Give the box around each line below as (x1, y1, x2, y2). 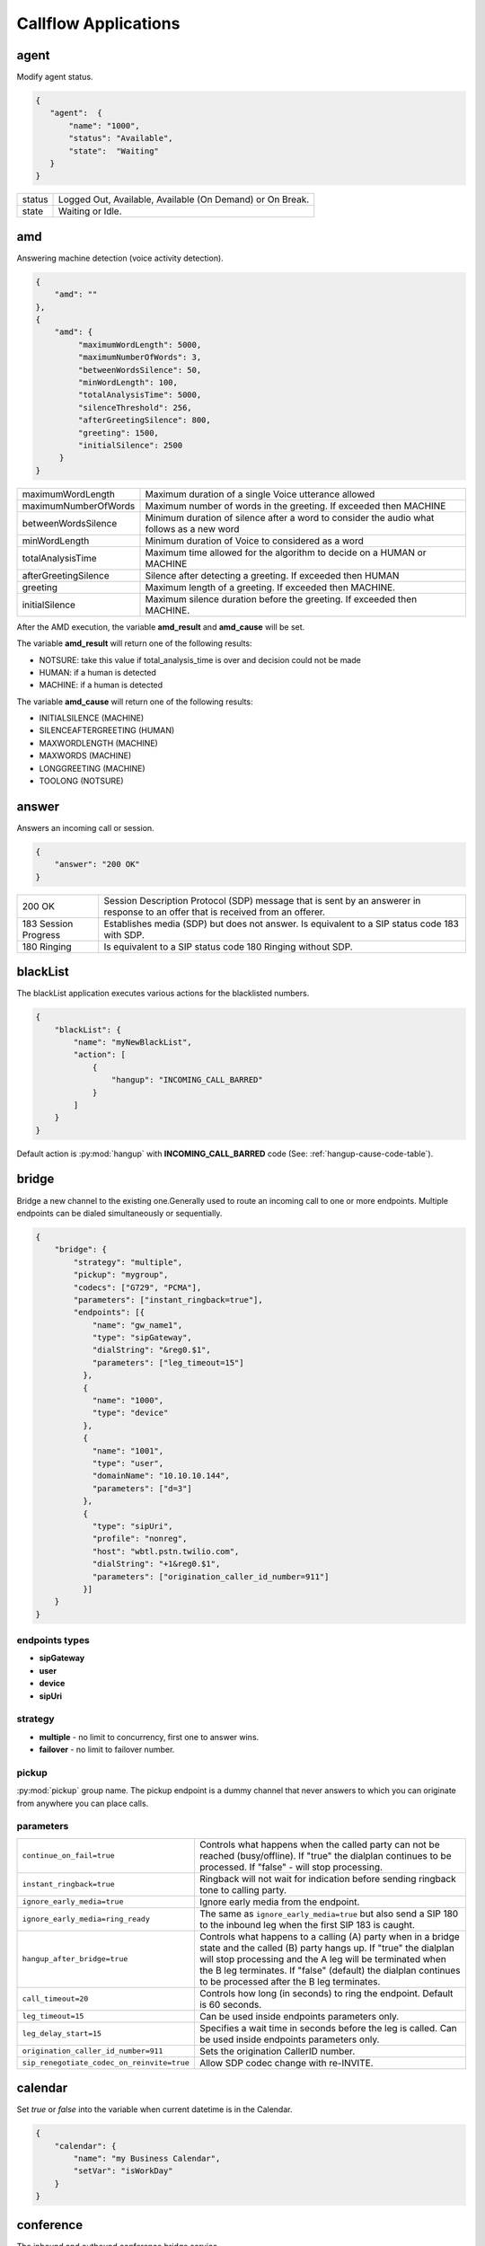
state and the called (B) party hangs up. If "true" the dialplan (198, 1941, 455, 1954)
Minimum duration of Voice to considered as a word (145, 535, 364, 547)
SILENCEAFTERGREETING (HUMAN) (39, 725, 175, 736)
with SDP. (103, 928, 145, 941)
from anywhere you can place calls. (16, 1798, 149, 1808)
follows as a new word (145, 522, 240, 535)
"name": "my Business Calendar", (73, 2153, 221, 2164)
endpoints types (16, 1634, 90, 1647)
